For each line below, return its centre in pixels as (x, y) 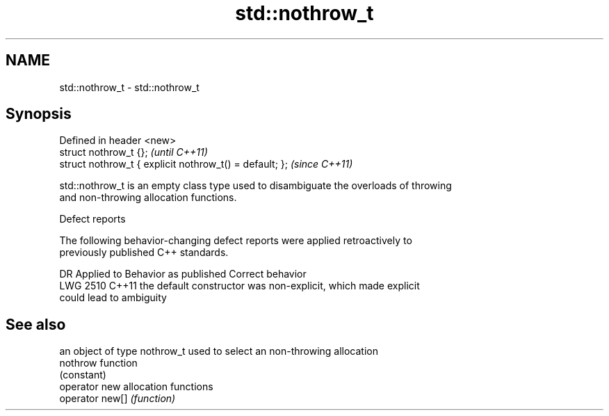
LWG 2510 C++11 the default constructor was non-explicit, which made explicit (239, 286)
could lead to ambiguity (113, 298)
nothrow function (98, 363)
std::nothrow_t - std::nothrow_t (129, 87)
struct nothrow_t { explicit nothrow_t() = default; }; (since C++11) (206, 164)
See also (36, 324)
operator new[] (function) (117, 399)
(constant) (83, 375)
